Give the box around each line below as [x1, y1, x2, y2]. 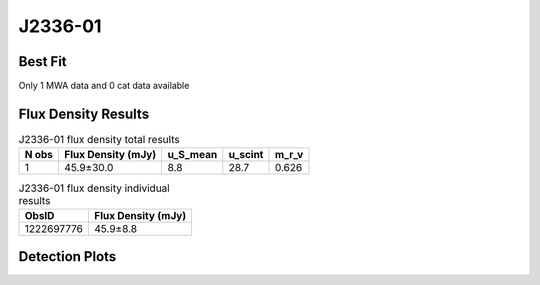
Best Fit [18, 53, 67, 70]
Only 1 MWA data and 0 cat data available [18, 80, 190, 92]
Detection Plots [18, 248, 117, 265]
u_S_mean [167, 148, 218, 162]
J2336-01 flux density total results [18, 133, 180, 147]
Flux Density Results [18, 105, 150, 122]
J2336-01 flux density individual [18, 181, 170, 195]
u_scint [228, 148, 264, 162]
